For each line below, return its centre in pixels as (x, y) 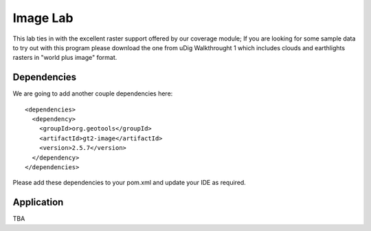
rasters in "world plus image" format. (65, 58)
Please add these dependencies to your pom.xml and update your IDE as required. (130, 183)
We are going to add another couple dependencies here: (93, 93)
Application (38, 202)
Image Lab (43, 18)
